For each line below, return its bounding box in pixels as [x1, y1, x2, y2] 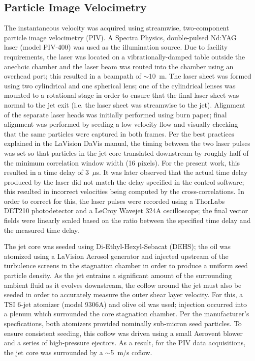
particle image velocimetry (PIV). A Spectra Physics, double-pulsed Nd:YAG [4, 32, 237, 42]
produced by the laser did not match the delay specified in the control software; [4, 176, 244, 187]
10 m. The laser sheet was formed [149, 71, 252, 81]
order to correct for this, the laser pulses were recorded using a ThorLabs [4, 195, 225, 206]
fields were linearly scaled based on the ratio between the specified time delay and [4, 215, 251, 225]
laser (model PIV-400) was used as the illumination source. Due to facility [4, 42, 228, 52]
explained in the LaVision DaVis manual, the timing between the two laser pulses [4, 138, 251, 148]
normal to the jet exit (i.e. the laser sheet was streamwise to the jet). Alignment [4, 99, 246, 110]
